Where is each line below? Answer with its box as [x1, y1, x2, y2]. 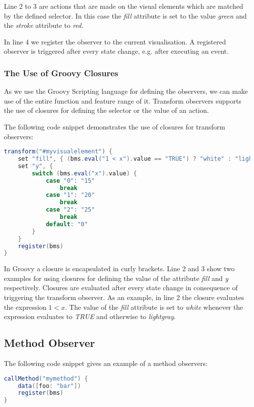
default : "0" [45, 220, 88, 228]
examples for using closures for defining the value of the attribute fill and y [4, 273, 229, 283]
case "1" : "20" [45, 192, 95, 199]
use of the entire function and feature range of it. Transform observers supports [4, 95, 242, 106]
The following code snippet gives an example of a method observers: [4, 358, 208, 368]
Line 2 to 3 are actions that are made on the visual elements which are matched [4, 1, 243, 11]
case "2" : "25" [45, 206, 95, 214]
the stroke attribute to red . [4, 20, 84, 30]
